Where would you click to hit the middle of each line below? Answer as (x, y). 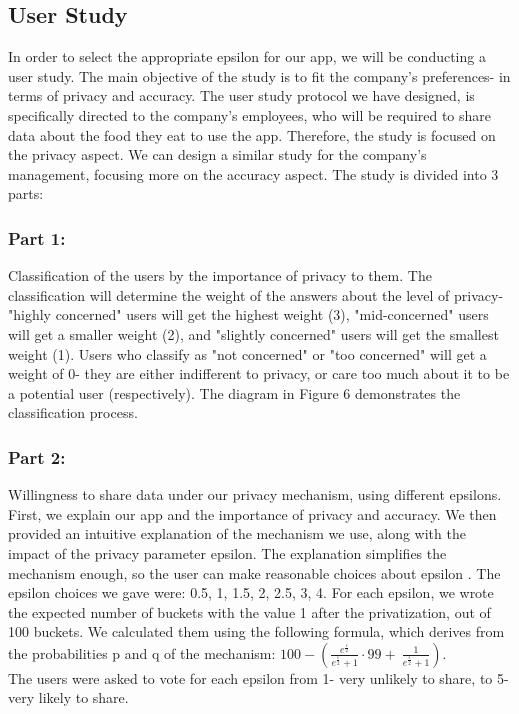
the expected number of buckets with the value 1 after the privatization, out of (249, 611)
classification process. (73, 412)
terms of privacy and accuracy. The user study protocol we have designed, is (241, 95)
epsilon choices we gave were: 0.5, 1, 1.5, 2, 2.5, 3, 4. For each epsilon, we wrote (251, 592)
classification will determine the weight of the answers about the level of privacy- (256, 294)
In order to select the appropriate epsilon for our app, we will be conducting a (247, 56)
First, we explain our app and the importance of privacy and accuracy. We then (252, 513)
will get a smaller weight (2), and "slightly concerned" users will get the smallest (253, 333)
